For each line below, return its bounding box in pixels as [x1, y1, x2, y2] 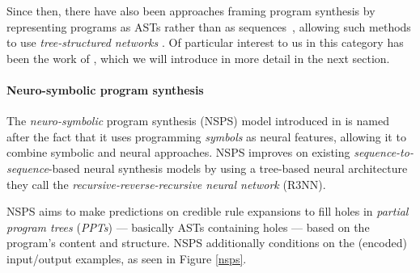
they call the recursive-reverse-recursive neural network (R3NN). [6, 175, 326, 192]
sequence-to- [354, 144, 414, 161]
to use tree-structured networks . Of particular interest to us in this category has [6, 34, 404, 51]
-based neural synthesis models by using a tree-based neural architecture [48, 159, 408, 176]
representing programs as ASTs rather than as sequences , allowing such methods [6, 18, 411, 35]
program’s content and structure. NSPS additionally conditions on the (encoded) [6, 234, 407, 251]
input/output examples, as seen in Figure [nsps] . [6, 250, 247, 267]
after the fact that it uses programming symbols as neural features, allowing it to [6, 128, 406, 145]
